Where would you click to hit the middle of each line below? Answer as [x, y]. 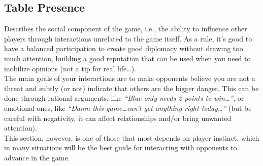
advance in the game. [37, 157]
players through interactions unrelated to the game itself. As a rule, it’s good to [128, 38]
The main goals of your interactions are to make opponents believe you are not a [130, 78]
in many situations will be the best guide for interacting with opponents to [121, 148]
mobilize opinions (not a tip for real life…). [70, 68]
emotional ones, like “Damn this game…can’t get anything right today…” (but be [128, 108]
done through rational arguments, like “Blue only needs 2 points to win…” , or [124, 98]
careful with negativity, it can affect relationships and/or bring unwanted [118, 118]
